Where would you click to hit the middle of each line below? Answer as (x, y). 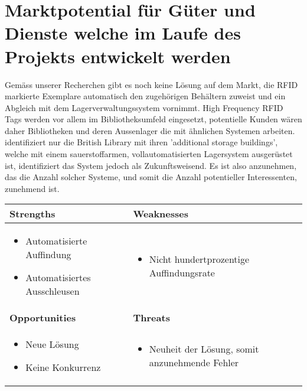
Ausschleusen (53, 291)
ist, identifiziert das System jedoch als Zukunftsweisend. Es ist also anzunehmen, (151, 165)
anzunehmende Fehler (194, 363)
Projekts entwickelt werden (118, 56)
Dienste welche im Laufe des (123, 33)
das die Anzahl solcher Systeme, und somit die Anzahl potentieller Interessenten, (151, 177)
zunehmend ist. (32, 188)
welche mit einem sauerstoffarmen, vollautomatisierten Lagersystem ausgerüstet (149, 154)
